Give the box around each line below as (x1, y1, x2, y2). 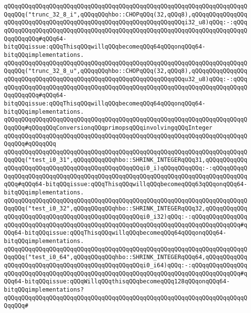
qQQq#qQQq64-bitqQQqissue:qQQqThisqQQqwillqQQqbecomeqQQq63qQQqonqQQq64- (4, 181, 248, 188)
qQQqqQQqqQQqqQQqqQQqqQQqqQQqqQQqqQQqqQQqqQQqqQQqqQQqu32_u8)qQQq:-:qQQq (4, 75, 248, 83)
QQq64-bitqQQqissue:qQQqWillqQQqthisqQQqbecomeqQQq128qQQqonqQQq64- (4, 278, 230, 285)
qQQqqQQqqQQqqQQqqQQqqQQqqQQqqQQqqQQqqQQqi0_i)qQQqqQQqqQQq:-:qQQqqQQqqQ (4, 165, 248, 172)
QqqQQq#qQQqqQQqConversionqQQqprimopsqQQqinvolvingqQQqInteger (4, 124, 213, 131)
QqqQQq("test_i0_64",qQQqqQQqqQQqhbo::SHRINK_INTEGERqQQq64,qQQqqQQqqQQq (4, 254, 248, 261)
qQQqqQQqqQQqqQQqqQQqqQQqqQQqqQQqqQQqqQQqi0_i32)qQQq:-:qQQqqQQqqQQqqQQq (4, 213, 248, 221)
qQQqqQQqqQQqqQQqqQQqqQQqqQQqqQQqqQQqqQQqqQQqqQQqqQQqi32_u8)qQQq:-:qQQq (4, 19, 248, 26)
